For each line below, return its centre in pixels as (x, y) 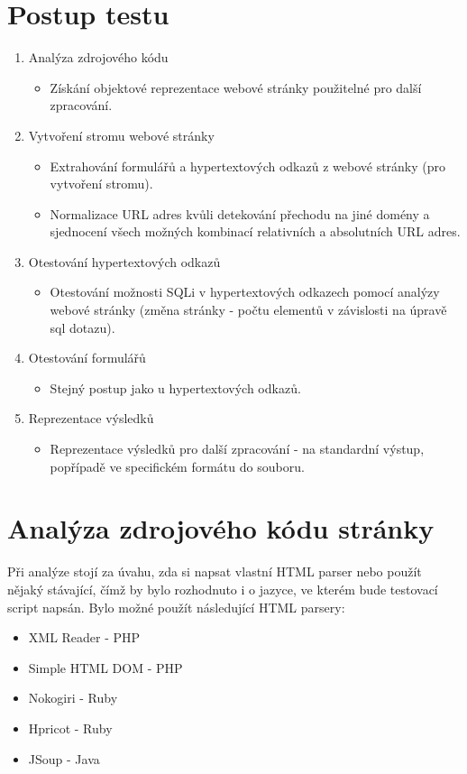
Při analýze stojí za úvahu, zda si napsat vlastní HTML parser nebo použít (215, 571)
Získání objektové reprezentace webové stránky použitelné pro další (236, 87)
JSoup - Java (64, 758)
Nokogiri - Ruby (73, 698)
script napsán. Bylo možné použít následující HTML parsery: (176, 607)
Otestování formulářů (87, 358)
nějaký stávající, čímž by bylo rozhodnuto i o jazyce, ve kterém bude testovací (223, 589)
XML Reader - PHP (84, 637)
